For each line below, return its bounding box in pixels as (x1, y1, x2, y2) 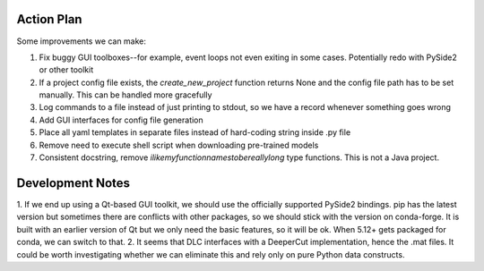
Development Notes (16, 175, 130, 191)
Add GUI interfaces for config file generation (39, 114, 203, 125)
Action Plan (16, 12, 82, 27)
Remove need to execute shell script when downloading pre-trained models (39, 140, 319, 150)
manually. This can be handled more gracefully (39, 89, 212, 100)
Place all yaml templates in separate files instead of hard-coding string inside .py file (39, 127, 351, 138)
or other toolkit (39, 64, 94, 75)
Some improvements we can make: (16, 36, 147, 47)
